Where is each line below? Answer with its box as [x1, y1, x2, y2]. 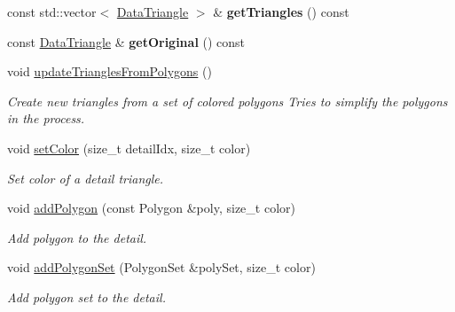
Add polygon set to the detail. [7, 287, 166, 306]
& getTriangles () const [213, 3, 349, 20]
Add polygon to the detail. [7, 228, 147, 246]
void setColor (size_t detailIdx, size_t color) [7, 138, 251, 157]
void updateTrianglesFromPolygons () [7, 62, 212, 81]
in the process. [7, 109, 85, 128]
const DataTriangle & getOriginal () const [7, 32, 246, 51]
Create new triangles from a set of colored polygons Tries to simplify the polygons [7, 91, 448, 110]
